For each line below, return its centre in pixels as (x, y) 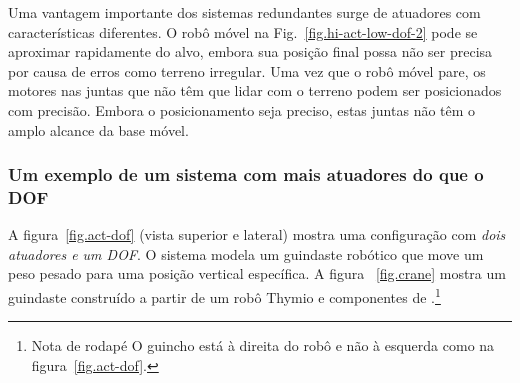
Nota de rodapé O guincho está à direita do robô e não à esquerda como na (263, 345)
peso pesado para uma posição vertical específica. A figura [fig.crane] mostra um (257, 273)
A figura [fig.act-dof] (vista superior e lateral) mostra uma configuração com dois (257, 234)
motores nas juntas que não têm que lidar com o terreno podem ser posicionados (255, 90)
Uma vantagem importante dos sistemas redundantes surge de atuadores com (244, 12)
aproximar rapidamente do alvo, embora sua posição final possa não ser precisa (250, 51)
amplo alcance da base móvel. (98, 129)
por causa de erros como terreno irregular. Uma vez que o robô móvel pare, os (247, 70)
